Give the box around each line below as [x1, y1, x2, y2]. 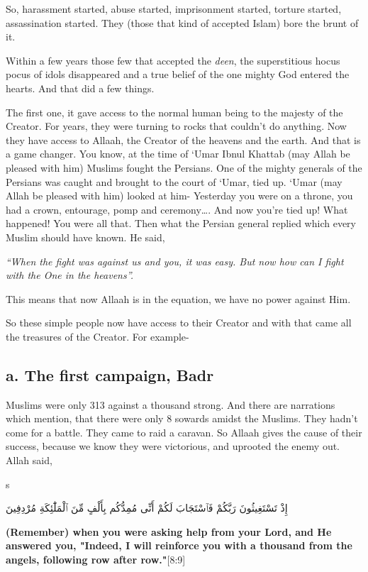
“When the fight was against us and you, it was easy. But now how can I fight [6, 253, 344, 268]
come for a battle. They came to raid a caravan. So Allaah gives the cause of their [6, 424, 362, 439]
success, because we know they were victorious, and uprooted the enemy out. [6, 439, 340, 453]
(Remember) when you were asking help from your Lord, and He [6, 524, 332, 539]
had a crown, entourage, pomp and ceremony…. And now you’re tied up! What [6, 202, 348, 216]
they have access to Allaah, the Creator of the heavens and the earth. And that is [6, 132, 361, 147]
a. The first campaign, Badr [6, 363, 214, 385]
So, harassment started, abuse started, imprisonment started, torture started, [6, 1, 342, 16]
